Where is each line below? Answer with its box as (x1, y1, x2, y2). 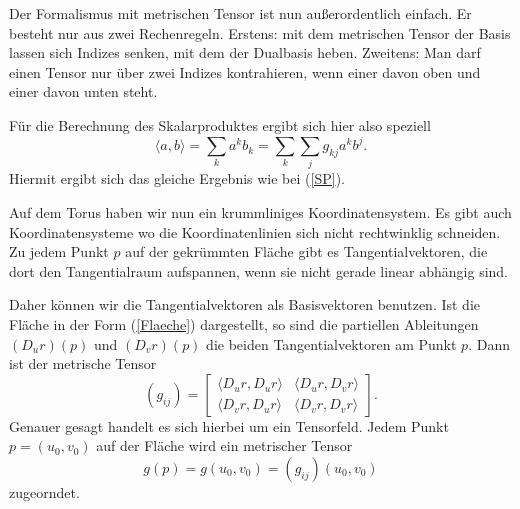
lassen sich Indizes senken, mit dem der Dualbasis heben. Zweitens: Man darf (9, 42, 481, 63)
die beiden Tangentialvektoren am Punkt (206, 333, 457, 354)
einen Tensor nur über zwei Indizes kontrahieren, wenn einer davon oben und (9, 61, 481, 82)
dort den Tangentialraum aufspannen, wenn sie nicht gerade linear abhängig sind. (9, 260, 508, 281)
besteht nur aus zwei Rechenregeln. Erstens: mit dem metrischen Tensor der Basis (9, 22, 511, 43)
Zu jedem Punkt (9, 241, 109, 262)
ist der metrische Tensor (9, 353, 157, 374)
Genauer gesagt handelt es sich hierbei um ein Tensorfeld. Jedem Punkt (9, 415, 449, 436)
